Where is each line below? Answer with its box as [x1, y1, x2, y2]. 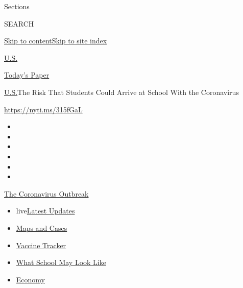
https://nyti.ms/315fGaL [4, 104, 83, 114]
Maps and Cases [16, 222, 67, 233]
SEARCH [4, 18, 34, 29]
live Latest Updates [16, 205, 75, 216]
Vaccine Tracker [16, 239, 66, 250]
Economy [16, 274, 45, 284]
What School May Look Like [16, 257, 106, 268]
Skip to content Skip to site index [4, 35, 107, 46]
